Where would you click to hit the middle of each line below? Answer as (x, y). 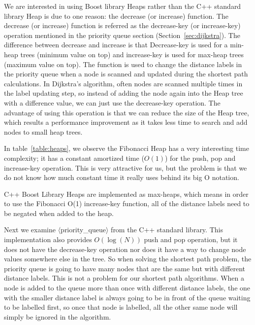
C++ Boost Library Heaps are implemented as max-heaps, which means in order (126, 194)
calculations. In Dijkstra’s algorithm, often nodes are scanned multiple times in (123, 83)
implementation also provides (48, 239)
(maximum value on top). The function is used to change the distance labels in (123, 64)
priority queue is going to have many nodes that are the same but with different (125, 268)
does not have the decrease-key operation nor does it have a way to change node (125, 249)
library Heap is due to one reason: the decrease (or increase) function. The (116, 16)
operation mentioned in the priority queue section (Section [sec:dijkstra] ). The (122, 35)
